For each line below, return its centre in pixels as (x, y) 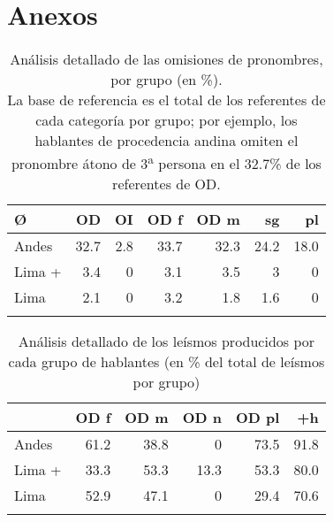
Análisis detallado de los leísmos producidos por (166, 342)
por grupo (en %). (166, 80)
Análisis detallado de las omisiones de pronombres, (166, 59)
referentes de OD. (166, 184)
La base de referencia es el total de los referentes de (166, 100)
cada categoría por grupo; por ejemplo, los (166, 120)
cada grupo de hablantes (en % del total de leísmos (166, 362)
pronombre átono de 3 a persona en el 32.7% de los (166, 162)
